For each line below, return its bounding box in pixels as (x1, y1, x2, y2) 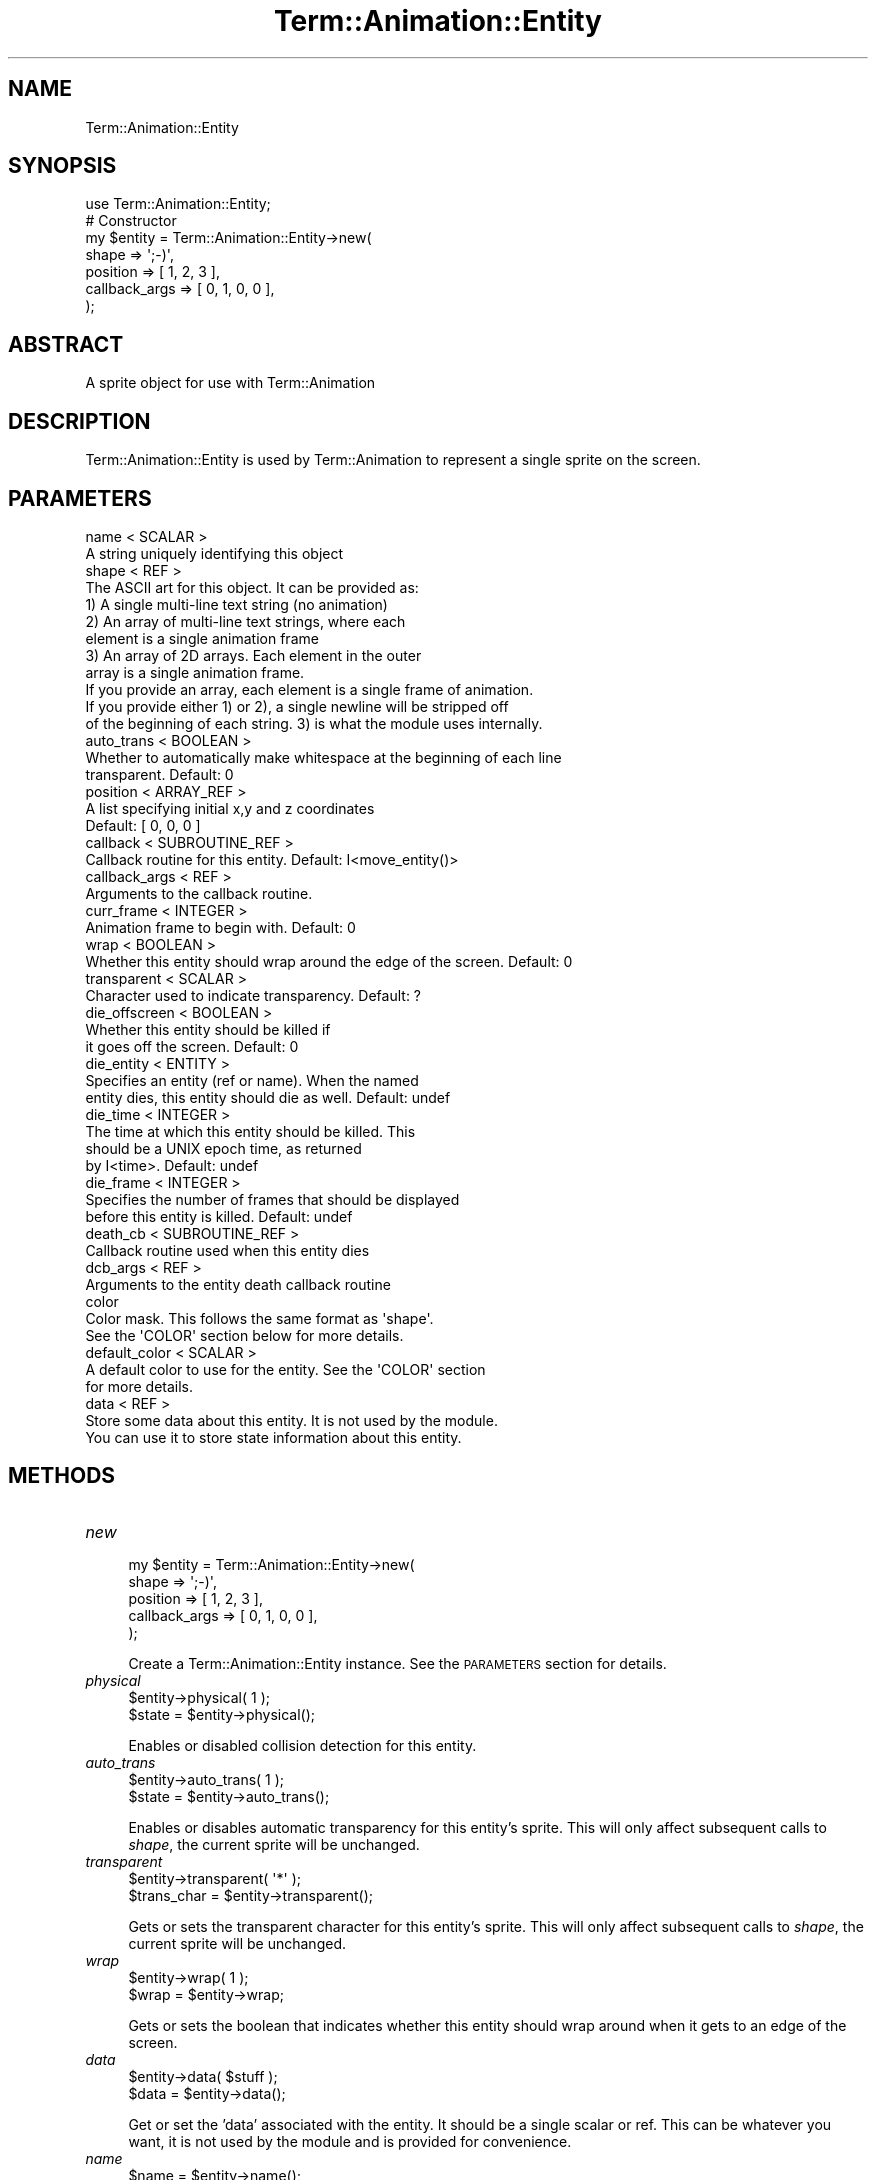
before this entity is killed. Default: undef (85, 1207, 353, 1225)
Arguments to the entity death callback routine (85, 1275, 391, 1293)
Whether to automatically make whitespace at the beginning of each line (85, 748, 562, 766)
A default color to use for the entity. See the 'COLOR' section (85, 1360, 486, 1378)
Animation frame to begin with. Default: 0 (85, 918, 356, 936)
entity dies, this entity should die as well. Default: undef (85, 1088, 451, 1106)
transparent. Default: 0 (85, 765, 234, 783)
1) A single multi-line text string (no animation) (85, 595, 388, 613)
